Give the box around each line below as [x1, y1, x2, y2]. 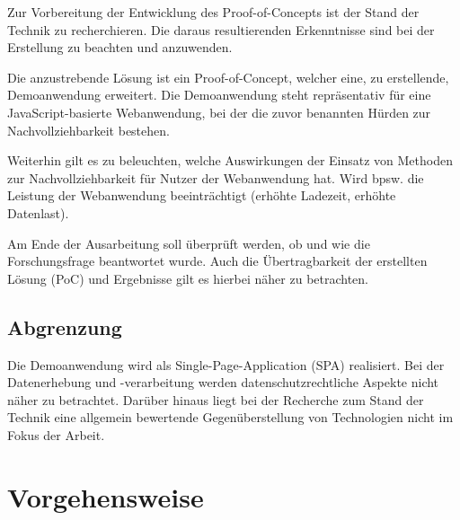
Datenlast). [7, 203, 69, 222]
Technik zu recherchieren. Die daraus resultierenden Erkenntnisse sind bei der [7, 20, 435, 39]
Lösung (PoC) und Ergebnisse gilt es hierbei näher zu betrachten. [7, 269, 369, 287]
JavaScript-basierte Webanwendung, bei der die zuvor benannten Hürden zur [7, 102, 431, 121]
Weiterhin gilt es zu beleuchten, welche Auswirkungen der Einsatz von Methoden [7, 151, 453, 170]
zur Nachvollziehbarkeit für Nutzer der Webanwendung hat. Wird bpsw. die [7, 168, 424, 187]
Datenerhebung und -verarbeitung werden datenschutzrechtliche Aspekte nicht [7, 373, 439, 392]
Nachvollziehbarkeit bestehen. [7, 120, 170, 139]
